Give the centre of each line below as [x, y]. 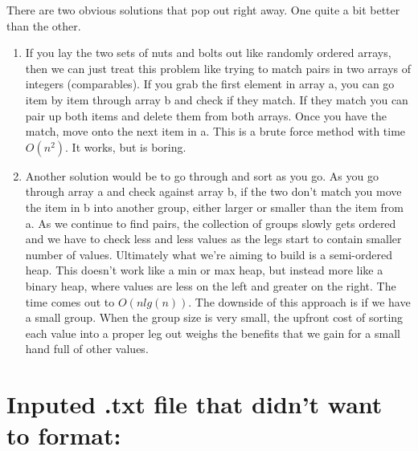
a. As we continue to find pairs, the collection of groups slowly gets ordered [211, 223]
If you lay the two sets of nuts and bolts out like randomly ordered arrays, [208, 53]
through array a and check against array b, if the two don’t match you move [213, 191]
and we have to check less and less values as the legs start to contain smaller [213, 239]
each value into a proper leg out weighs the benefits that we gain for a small [213, 333]
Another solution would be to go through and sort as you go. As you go [202, 175]
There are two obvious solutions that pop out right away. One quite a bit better [203, 10]
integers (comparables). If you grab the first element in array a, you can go [210, 84]
